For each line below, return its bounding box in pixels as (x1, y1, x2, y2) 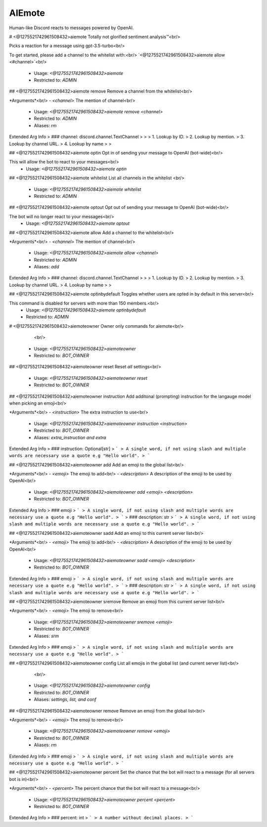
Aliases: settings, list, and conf (34, 696, 96, 703)
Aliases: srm (34, 633, 59, 639)
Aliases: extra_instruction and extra (34, 434, 106, 440)
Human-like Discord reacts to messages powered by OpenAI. (9, 25, 134, 31)
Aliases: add (34, 264, 59, 270)
